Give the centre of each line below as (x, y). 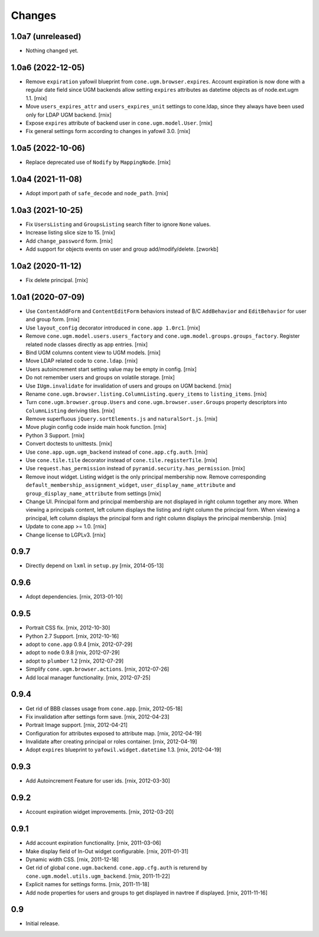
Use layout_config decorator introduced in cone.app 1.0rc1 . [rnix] (113, 328)
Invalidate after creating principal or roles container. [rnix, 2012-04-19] (111, 742)
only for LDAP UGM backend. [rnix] (69, 115)
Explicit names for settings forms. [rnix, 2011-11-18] (88, 884)
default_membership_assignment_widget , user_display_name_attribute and (131, 485)
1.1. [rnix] (36, 98)
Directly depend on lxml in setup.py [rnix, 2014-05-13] (95, 566)
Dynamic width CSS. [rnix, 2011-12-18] (72, 859)
